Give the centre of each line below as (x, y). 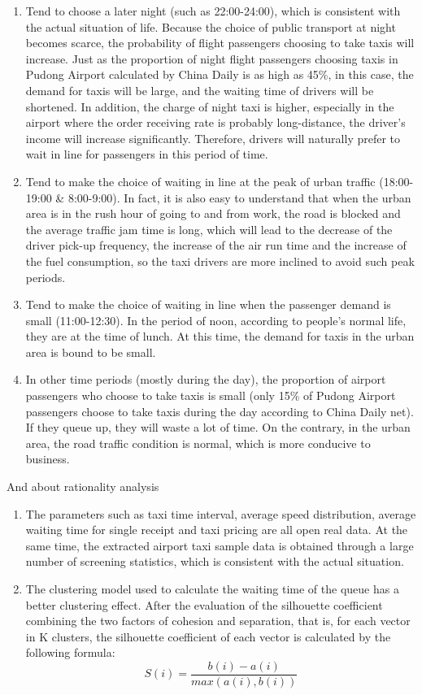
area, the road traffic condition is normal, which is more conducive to (198, 443)
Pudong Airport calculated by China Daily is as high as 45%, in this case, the (220, 74)
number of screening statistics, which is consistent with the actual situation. (215, 561)
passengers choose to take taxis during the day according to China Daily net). (220, 411)
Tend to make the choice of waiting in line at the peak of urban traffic (200, 181)
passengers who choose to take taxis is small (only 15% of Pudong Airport (211, 395)
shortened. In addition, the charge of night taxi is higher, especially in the (210, 106)
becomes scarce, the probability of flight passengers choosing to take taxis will (220, 43)
